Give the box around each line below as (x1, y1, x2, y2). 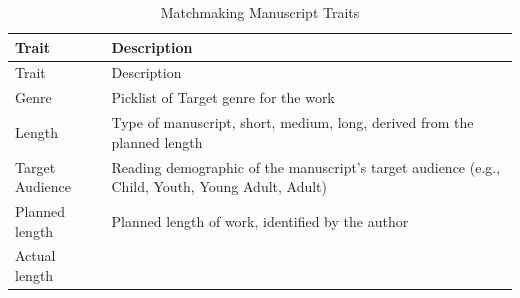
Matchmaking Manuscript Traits (160, 2, 360, 22)
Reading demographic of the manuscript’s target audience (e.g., (111, 156, 501, 177)
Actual (15, 245, 56, 266)
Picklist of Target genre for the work (111, 87, 335, 108)
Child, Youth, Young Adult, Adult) (111, 176, 328, 197)
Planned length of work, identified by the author (111, 210, 409, 231)
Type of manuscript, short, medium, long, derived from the (111, 112, 474, 133)
